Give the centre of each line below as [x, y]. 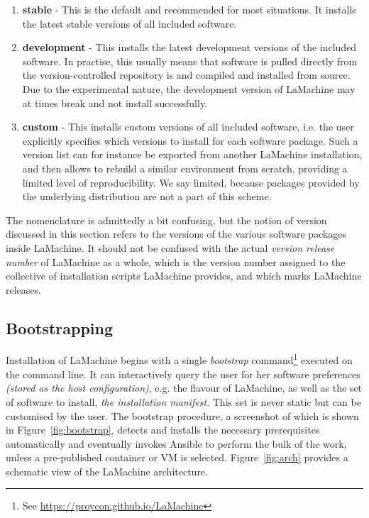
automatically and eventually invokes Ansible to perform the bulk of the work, [176, 443]
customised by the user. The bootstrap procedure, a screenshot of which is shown [182, 415]
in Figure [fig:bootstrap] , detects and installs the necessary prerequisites [163, 430]
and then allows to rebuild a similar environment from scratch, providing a [185, 168]
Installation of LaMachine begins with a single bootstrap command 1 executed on [179, 359]
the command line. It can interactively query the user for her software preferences [183, 374]
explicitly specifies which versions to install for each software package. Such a [190, 140]
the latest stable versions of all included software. [130, 23]
